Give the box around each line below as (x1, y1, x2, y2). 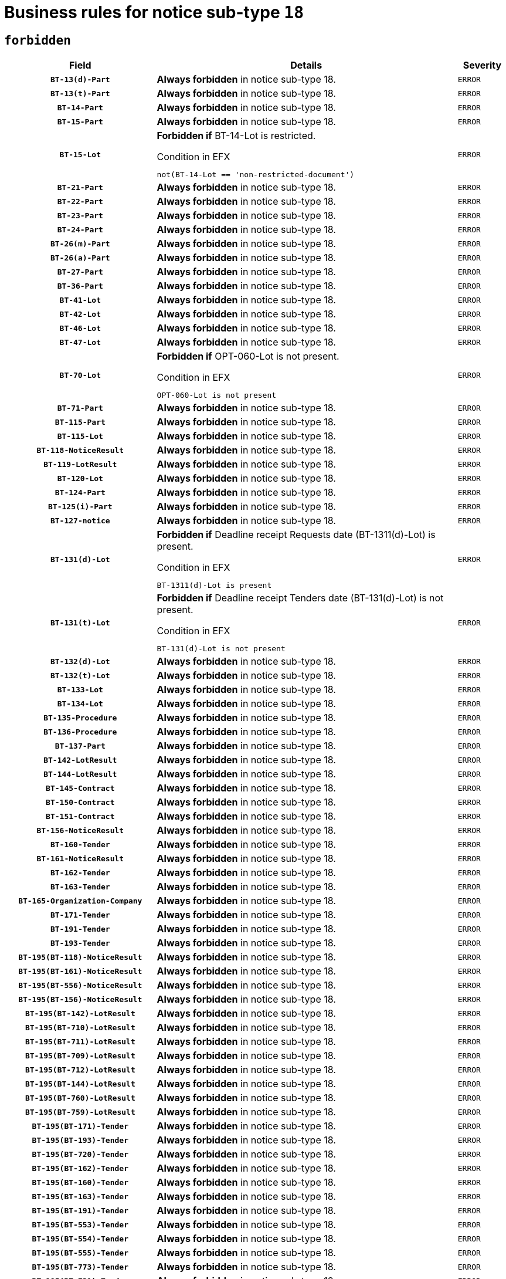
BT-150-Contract (46, 797, 115, 807)
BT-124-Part (55, 488, 106, 497)
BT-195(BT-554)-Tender (32, 1234, 128, 1243)
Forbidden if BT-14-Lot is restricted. (157, 130, 316, 142)
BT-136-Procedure (43, 727, 117, 736)
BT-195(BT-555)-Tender (32, 1248, 128, 1257)
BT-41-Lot (59, 295, 101, 304)
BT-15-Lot (59, 150, 101, 159)
